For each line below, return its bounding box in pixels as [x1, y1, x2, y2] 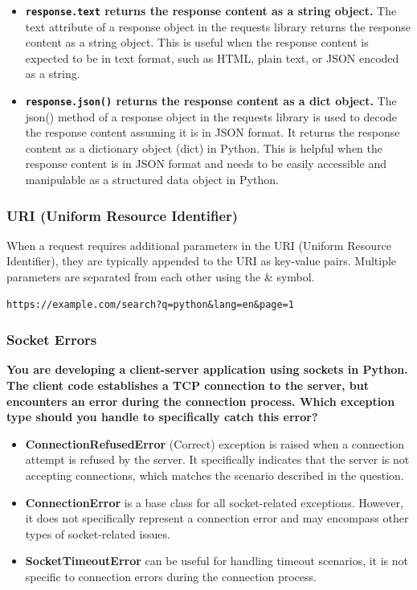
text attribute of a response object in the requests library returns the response [25, 18, 411, 35]
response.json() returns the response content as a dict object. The [25, 92, 397, 109]
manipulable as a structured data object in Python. [25, 171, 279, 188]
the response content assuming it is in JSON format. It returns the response [25, 124, 400, 141]
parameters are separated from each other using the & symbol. [6, 268, 315, 285]
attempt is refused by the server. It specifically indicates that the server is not [25, 451, 410, 468]
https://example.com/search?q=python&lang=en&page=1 [6, 298, 294, 310]
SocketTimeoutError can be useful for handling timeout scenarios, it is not [25, 552, 409, 569]
